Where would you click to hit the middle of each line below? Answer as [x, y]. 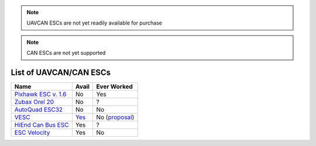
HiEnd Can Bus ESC [42, 125]
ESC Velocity [32, 133]
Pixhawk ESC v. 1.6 [40, 95]
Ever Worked [114, 86]
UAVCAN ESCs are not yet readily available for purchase [94, 23]
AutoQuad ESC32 [39, 110]
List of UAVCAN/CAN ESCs [61, 72]
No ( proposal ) [115, 117]
